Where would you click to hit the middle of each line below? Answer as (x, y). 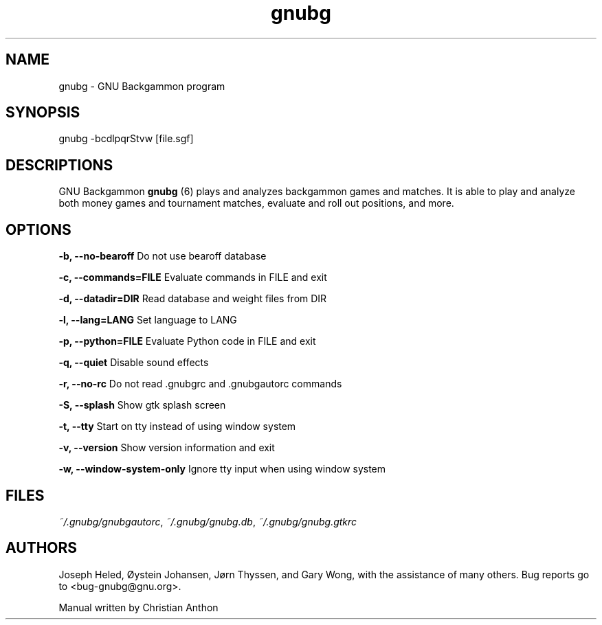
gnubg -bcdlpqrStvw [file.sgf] (126, 139)
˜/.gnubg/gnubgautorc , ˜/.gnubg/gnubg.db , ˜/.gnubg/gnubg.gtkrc (208, 521)
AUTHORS (42, 548)
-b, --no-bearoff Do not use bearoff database (163, 256)
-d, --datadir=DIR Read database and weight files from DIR (193, 299)
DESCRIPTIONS (59, 165)
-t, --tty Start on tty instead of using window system (177, 427)
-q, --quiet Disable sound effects (134, 363)
